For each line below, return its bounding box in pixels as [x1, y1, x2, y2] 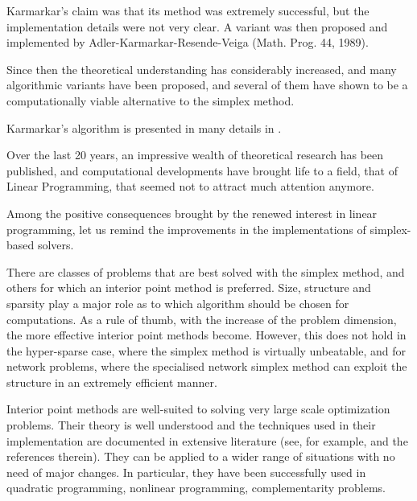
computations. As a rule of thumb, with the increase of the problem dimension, [6, 310, 397, 327]
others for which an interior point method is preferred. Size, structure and [6, 279, 371, 296]
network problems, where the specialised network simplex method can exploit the [6, 358, 407, 375]
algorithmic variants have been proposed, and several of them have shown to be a [6, 76, 408, 93]
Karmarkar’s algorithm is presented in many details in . [6, 119, 282, 136]
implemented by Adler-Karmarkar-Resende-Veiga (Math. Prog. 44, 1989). [6, 34, 369, 51]
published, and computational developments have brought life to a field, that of [6, 162, 398, 179]
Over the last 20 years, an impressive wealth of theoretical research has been [6, 146, 384, 163]
